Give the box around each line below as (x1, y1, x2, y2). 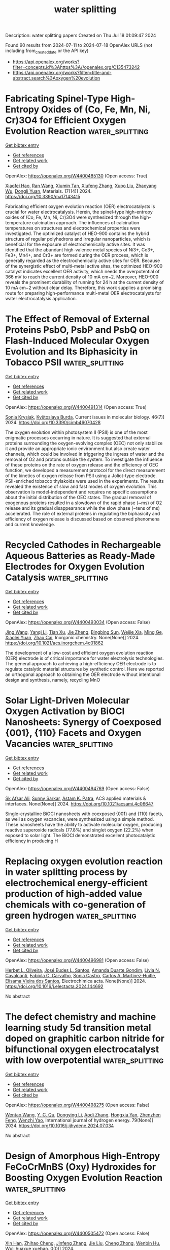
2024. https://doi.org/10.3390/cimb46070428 (5, 419, 101, 425)
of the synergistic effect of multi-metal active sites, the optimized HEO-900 (5, 263, 163, 269)
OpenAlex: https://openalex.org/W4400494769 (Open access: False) (5, 785, 150, 791)
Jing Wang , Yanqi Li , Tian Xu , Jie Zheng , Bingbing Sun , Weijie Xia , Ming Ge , (5, 629, 163, 635)
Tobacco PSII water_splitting (5, 357, 124, 368)
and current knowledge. (5, 521, 55, 527)
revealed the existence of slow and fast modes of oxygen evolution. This (5, 483, 157, 489)
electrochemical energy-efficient (5, 877, 148, 889)
